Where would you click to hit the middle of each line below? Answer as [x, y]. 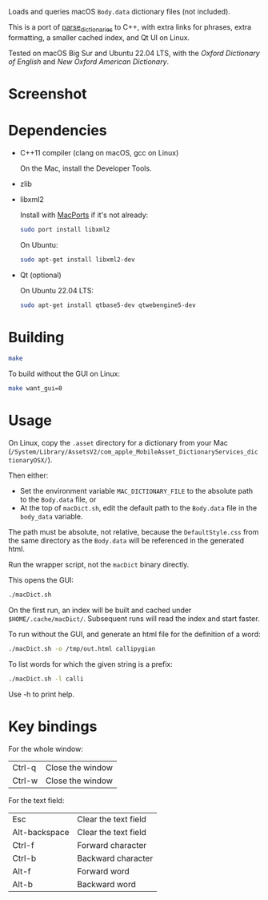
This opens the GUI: [41, 580]
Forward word [103, 871]
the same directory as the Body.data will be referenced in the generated [126, 541]
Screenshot [48, 93]
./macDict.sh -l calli [46, 679]
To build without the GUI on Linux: [64, 374]
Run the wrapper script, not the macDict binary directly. [99, 565]
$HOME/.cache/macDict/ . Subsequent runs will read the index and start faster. [134, 619]
